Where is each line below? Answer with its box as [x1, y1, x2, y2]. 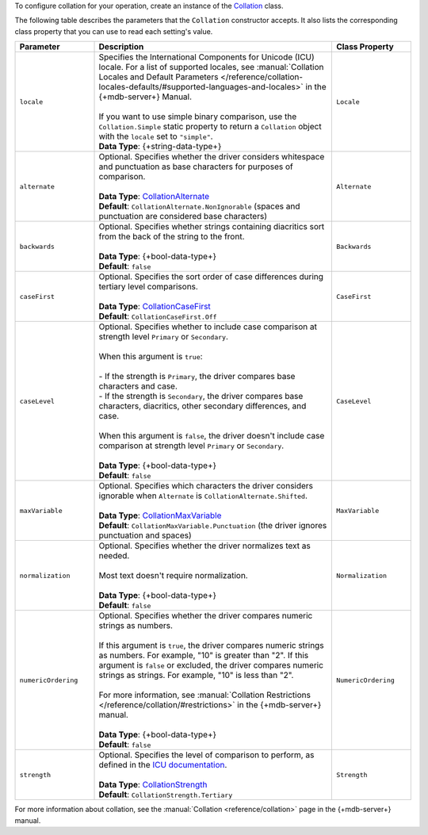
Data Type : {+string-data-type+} [98, 141, 222, 152]
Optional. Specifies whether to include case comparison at [98, 321, 317, 332]
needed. [98, 550, 130, 561]
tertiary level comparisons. [98, 282, 198, 293]
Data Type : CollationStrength [98, 779, 208, 791]
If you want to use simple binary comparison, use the [98, 111, 297, 122]
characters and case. [98, 381, 178, 392]
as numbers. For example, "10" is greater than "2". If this [98, 650, 309, 661]
